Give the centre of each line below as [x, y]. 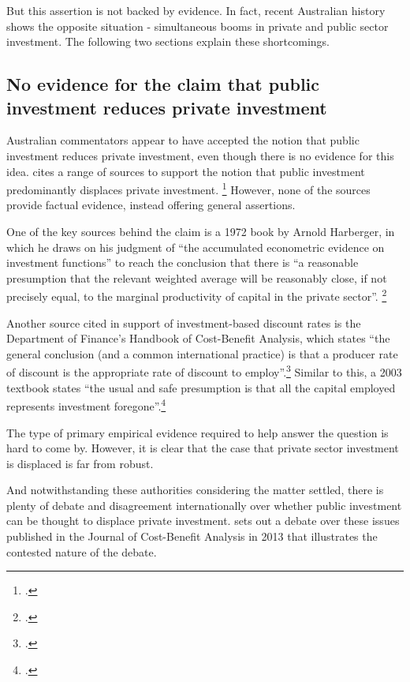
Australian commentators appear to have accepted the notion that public [183, 140]
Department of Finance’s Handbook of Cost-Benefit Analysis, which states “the [198, 338]
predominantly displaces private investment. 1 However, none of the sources [188, 188]
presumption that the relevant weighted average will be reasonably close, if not [197, 277]
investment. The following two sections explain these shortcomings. [168, 41]
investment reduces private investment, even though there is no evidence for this [200, 155]
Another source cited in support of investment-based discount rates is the [184, 322]
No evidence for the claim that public [163, 84]
